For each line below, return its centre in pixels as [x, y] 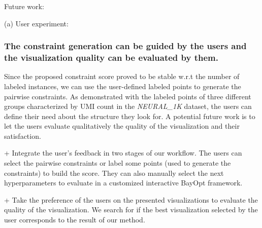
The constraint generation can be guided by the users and [125, 46]
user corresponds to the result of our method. [75, 220]
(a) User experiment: [36, 23]
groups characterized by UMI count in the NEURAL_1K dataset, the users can [128, 106]
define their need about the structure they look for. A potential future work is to [130, 116]
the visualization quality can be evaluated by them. [111, 58]
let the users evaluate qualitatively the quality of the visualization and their [122, 126]
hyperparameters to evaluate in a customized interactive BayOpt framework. [123, 183]
